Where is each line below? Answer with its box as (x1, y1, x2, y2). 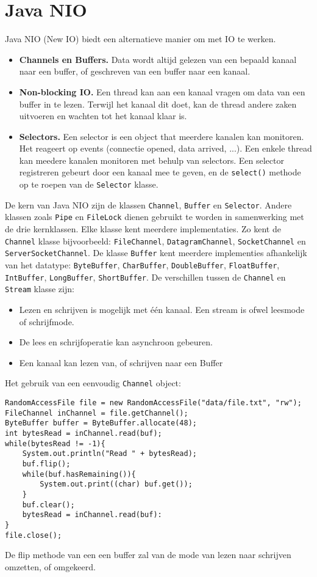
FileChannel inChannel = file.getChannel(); (5, 408, 188, 417)
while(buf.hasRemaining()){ (22, 469, 136, 479)
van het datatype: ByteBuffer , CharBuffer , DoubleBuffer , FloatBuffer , (5, 259, 280, 271)
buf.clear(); (22, 500, 75, 509)
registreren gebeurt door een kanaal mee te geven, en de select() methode (19, 166, 301, 178)
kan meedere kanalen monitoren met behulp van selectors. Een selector (19, 153, 284, 166)
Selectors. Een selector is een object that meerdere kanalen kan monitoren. (19, 130, 304, 142)
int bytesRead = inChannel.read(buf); (5, 428, 162, 438)
